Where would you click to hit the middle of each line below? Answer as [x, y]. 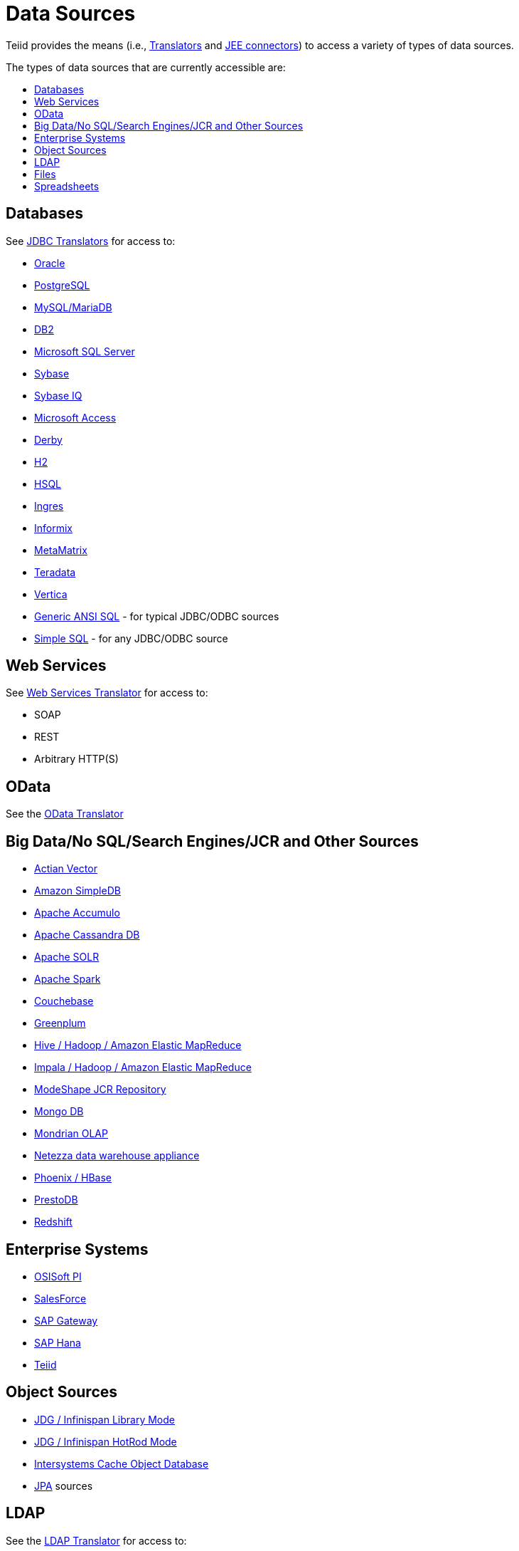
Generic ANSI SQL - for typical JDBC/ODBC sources [157, 616]
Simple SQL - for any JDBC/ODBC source [131, 638]
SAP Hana [58, 1342]
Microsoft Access [75, 417]
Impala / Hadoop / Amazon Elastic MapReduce [143, 1067]
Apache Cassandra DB [87, 935]
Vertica [51, 594]
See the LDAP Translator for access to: [96, 1540]
